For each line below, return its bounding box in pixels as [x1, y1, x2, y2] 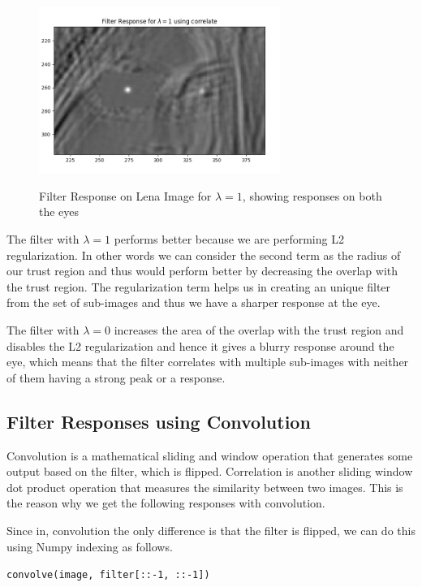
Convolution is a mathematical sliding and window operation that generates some [6, 447, 413, 464]
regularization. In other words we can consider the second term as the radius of [6, 246, 401, 263]
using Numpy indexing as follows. [6, 537, 173, 555]
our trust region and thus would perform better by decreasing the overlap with [6, 262, 398, 279]
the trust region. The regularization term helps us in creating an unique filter [6, 278, 391, 295]
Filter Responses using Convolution [6, 408, 311, 434]
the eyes [39, 203, 80, 220]
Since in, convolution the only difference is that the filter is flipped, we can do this [6, 521, 416, 538]
